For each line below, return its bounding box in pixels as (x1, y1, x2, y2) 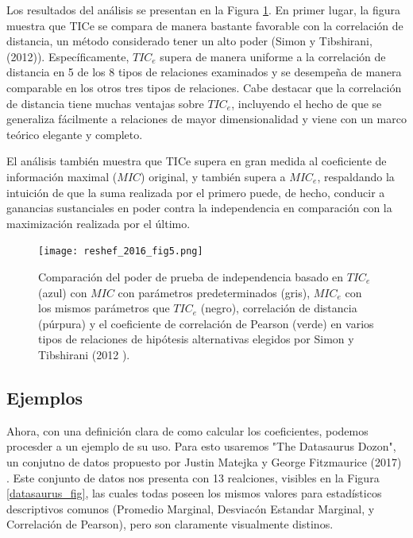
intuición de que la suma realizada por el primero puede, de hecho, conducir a (6, 184, 385, 200)
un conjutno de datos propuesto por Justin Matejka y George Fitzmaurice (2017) (6, 453, 402, 470)
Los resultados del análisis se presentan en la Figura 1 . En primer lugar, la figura (6, 2, 401, 17)
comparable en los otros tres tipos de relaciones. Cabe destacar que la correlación (6, 79, 402, 95)
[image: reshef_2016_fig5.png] (38, 246, 203, 257)
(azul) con (38, 284, 87, 300)
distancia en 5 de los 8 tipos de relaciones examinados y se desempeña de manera (6, 64, 402, 80)
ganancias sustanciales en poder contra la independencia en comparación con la (6, 199, 392, 216)
